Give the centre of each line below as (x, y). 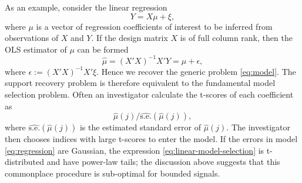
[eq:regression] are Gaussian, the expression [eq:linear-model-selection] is (135, 150)
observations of (32, 38)
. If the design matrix (130, 38)
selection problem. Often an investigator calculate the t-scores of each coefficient (149, 94)
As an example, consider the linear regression (86, 7)
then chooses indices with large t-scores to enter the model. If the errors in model (151, 139)
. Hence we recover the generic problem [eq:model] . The (196, 71)
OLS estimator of (36, 49)
